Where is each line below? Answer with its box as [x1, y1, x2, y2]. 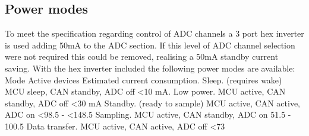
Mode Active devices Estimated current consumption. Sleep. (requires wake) [5, 73, 282, 86]
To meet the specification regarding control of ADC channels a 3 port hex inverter [5, 27, 304, 40]
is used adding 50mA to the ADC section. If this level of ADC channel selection [5, 38, 295, 51]
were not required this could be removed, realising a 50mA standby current [5, 50, 279, 63]
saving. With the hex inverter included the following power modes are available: [5, 61, 295, 74]
